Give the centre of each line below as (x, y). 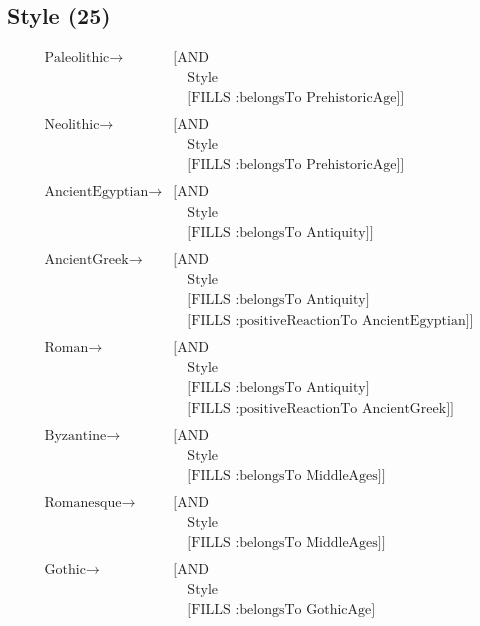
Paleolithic (77, 58)
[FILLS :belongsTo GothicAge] (281, 610)
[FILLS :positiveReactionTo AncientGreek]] (320, 408)
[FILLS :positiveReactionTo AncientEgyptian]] (330, 320)
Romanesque (83, 503)
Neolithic (72, 125)
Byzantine (75, 435)
